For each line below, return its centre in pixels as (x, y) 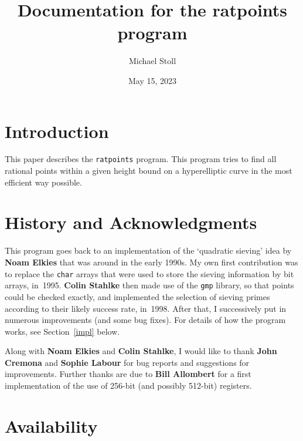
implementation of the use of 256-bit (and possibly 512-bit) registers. (128, 386)
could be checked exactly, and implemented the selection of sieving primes (137, 296)
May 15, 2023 (152, 80)
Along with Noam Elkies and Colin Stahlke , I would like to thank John (141, 351)
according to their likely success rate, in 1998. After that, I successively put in (146, 308)
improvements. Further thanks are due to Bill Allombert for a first (128, 374)
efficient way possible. (43, 182)
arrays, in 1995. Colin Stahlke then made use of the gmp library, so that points (149, 285)
